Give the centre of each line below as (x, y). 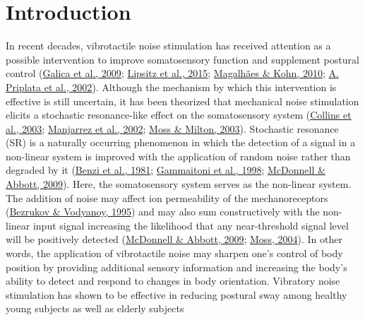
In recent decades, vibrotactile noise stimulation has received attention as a (168, 46)
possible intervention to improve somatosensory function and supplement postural (182, 59)
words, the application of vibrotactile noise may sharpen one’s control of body (174, 253)
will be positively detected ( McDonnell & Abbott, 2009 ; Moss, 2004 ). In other (174, 239)
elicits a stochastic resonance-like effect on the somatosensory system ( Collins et (179, 115)
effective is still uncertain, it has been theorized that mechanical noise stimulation (182, 101)
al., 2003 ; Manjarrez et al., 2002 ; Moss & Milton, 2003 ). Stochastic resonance (172, 128)
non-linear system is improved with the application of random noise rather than (178, 156)
